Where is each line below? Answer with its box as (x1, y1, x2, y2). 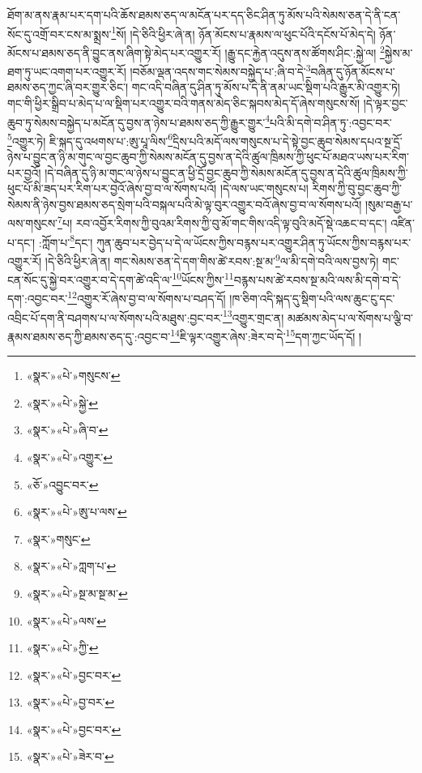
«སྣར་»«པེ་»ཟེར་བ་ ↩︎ (26, 748, 114, 765)
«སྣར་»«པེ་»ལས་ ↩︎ (26, 612, 106, 629)
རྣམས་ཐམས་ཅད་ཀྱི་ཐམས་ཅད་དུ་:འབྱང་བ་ (7, 327, 171, 344)
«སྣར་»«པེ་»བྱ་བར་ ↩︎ (26, 694, 115, 711)
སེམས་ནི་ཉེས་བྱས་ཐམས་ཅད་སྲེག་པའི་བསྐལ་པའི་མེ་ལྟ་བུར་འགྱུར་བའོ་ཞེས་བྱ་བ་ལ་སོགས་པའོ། (7, 195, 362, 212)
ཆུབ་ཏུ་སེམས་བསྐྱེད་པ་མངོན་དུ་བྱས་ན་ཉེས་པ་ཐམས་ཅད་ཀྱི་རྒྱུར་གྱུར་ (7, 113, 266, 130)
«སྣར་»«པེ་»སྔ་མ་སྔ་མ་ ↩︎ (26, 584, 128, 601)
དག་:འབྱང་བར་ (7, 290, 68, 307)
